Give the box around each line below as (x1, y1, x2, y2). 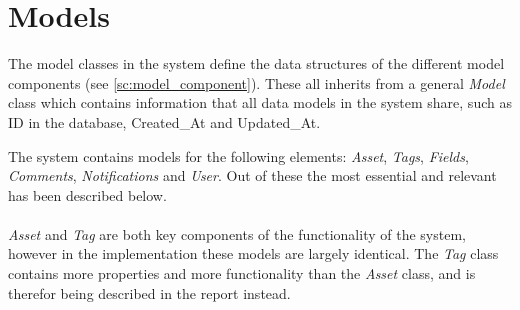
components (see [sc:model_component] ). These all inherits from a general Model (8, 72, 505, 93)
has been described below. (8, 184, 167, 205)
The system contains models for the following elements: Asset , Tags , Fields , (8, 145, 469, 166)
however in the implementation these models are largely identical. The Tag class (8, 243, 499, 264)
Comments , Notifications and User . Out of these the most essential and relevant (8, 165, 497, 186)
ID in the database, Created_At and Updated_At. (8, 111, 321, 132)
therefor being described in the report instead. (8, 282, 291, 303)
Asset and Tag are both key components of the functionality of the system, (8, 223, 466, 244)
